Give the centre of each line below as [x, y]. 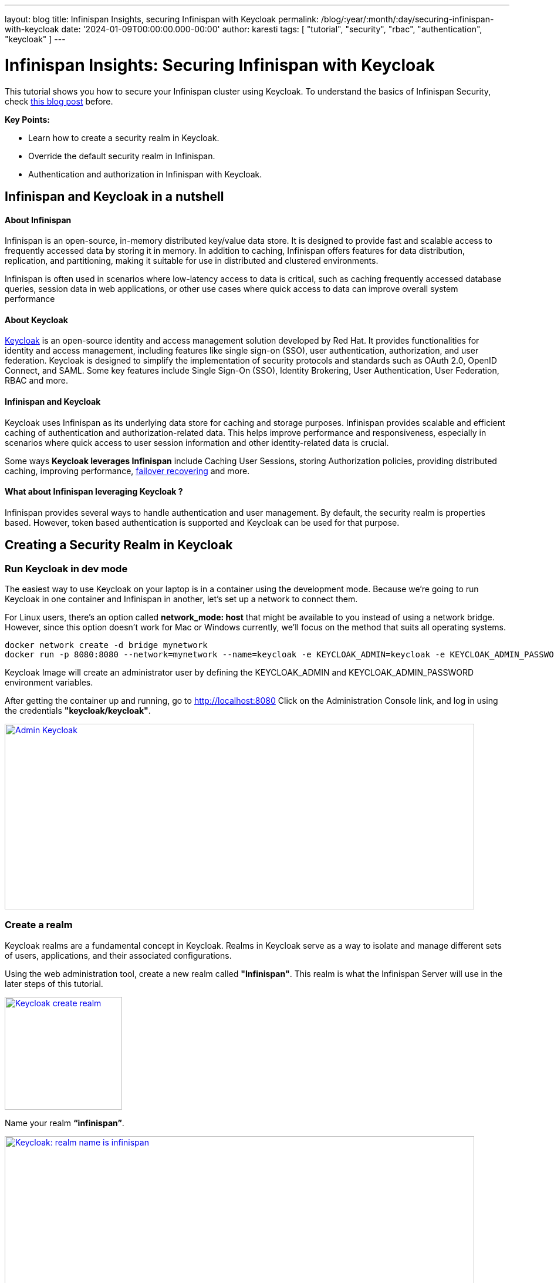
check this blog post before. [59, 101]
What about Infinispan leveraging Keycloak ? [94, 492]
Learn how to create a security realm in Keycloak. [124, 137]
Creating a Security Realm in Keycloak [119, 545]
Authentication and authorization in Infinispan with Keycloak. [145, 174]
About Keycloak [36, 320]
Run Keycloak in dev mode [66, 568]
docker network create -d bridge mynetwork [106, 645]
